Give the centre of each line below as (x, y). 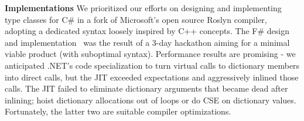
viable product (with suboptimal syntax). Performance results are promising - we (150, 54)
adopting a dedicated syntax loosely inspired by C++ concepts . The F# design (147, 31)
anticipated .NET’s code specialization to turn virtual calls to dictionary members (152, 65)
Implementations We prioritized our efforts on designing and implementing (143, 8)
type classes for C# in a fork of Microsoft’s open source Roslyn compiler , (136, 19)
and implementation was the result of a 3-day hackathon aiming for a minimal (147, 42)
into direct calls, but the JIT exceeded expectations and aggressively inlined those (152, 77)
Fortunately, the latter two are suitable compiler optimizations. (118, 111)
